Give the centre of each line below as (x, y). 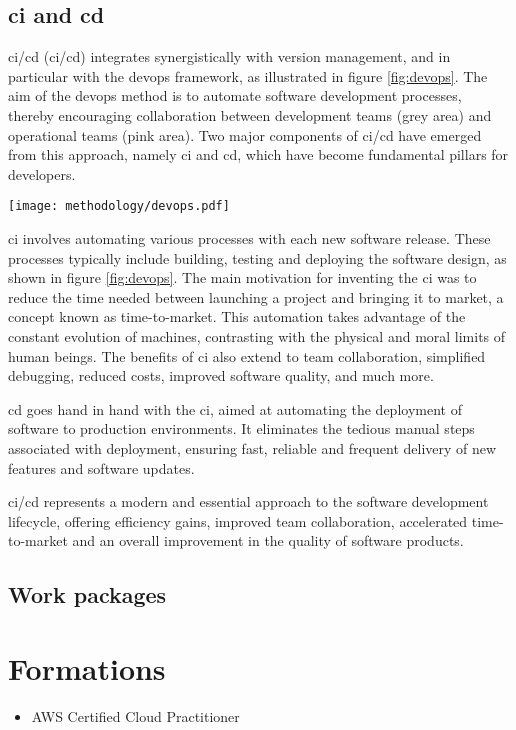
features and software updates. (101, 467)
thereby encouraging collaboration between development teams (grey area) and (250, 114)
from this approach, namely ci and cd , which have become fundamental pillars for (258, 154)
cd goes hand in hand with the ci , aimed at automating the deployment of (235, 408)
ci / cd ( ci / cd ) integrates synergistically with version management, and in (229, 56)
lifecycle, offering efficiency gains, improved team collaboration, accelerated (238, 520)
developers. (42, 173)
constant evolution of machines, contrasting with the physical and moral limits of (257, 335)
